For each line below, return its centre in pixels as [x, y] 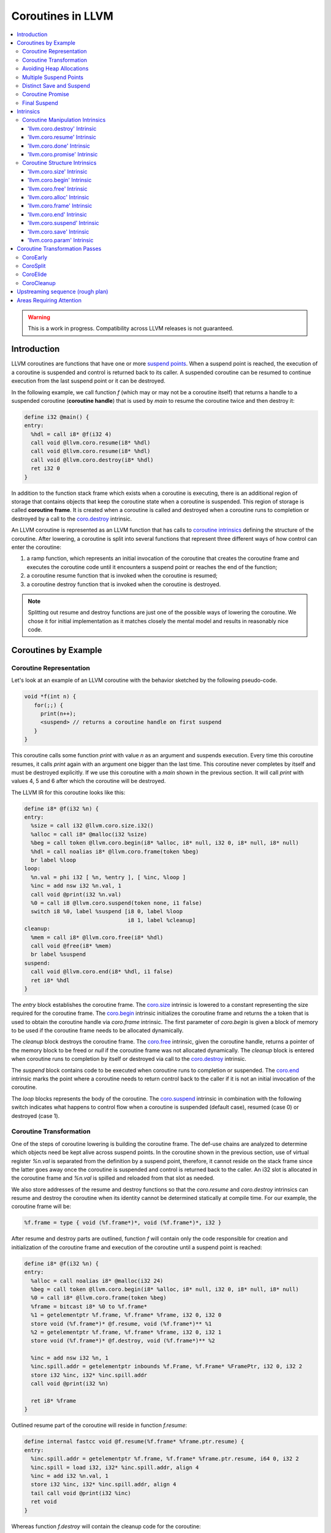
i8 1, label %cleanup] [162, 920]
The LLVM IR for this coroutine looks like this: [68, 792]
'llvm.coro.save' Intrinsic [59, 231]
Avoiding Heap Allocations [55, 69]
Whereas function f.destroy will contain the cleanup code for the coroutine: [106, 1526]
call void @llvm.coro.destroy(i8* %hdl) [92, 460]
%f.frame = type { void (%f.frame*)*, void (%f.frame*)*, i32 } [123, 1223]
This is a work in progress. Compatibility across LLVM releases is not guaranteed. [131, 329]
